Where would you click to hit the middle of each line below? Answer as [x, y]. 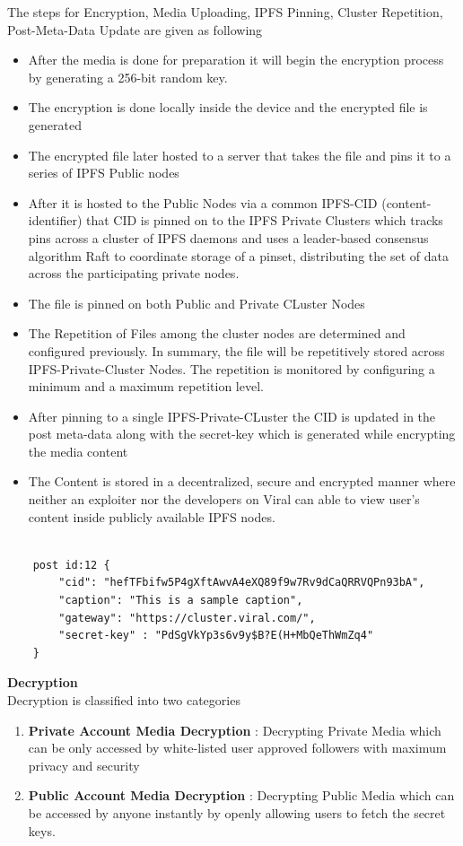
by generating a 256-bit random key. [128, 77]
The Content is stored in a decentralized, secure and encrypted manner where [242, 481]
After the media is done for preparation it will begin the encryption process [236, 60]
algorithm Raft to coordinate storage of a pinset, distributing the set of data [238, 255]
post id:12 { [71, 565]
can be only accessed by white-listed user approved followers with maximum [237, 748]
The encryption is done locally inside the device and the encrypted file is [228, 107]
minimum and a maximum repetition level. [146, 386]
